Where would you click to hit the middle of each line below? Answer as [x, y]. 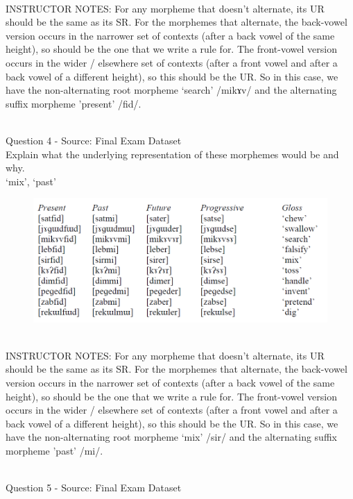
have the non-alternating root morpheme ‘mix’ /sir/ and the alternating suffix [171, 437]
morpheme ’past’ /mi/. [54, 450]
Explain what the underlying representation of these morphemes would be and [172, 154]
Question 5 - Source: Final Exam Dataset [94, 488]
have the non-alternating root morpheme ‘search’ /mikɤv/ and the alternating [171, 90]
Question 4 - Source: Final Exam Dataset [94, 140]
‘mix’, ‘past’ [31, 181]
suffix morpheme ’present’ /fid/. [74, 103]
